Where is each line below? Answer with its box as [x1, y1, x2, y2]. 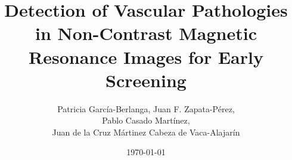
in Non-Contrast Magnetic [35, 21, 257, 45]
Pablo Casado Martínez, [102, 114, 190, 127]
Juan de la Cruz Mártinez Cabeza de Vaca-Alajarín [52, 125, 240, 138]
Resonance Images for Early [29, 44, 263, 69]
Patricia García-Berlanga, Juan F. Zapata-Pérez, [57, 102, 235, 115]
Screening [105, 67, 187, 92]
